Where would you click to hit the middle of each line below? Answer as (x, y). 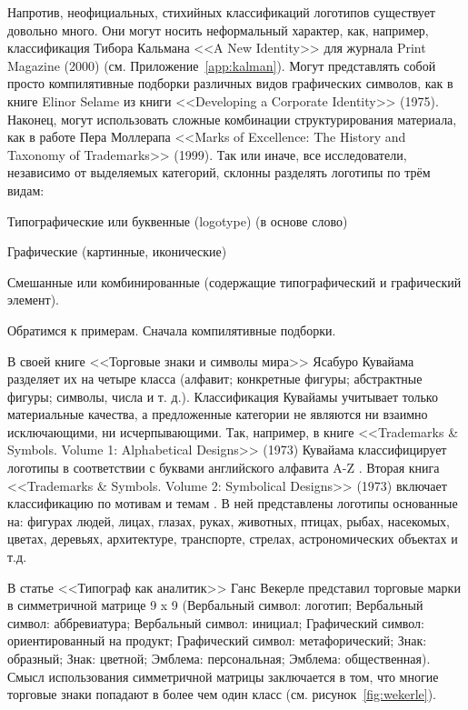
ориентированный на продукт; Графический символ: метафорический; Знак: (217, 640)
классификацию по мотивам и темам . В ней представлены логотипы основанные (233, 503)
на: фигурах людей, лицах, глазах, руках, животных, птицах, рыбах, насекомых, (229, 520)
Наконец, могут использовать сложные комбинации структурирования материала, (232, 119)
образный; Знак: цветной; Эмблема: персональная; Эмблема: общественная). (219, 658)
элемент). (33, 300)
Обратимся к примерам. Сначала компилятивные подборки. (172, 330)
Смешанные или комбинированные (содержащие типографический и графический (234, 281)
